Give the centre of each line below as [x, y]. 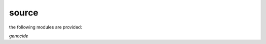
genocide [19, 36]
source [24, 13]
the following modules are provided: [46, 27]
